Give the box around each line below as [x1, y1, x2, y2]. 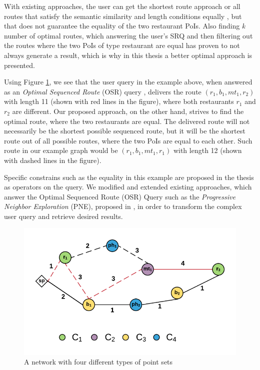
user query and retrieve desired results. [4, 210, 123, 221]
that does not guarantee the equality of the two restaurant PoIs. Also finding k [4, 20, 245, 31]
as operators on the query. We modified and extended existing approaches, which [4, 181, 252, 192]
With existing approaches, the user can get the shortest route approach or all [4, 1, 240, 11]
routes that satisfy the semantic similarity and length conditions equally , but [4, 10, 242, 21]
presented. [4, 59, 35, 70]
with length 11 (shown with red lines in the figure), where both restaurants [4, 96, 234, 106]
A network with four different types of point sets [24, 356, 173, 367]
